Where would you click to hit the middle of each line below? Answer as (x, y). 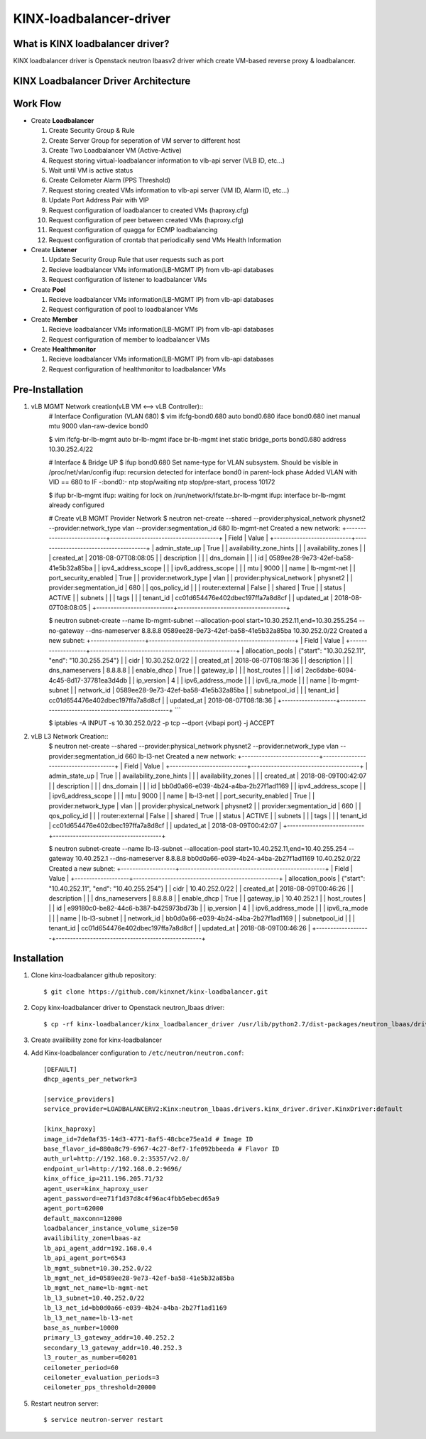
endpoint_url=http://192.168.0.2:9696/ (113, 1169)
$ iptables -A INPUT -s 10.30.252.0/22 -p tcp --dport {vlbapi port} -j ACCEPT (162, 723)
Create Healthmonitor (64, 349)
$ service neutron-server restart (103, 1420)
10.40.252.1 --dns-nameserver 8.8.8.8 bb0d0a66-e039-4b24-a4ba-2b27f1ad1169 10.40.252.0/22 (218, 859)
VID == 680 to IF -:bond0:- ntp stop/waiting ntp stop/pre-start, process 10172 (162, 482)
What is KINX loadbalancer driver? (91, 44)
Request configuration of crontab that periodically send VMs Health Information (165, 240)
